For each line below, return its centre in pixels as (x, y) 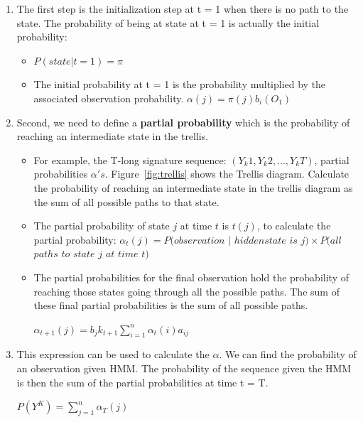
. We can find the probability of (288, 354)
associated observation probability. (109, 98)
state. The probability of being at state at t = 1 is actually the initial (168, 22)
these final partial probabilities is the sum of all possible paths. (171, 305)
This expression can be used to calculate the (113, 354)
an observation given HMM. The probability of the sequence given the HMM (184, 368)
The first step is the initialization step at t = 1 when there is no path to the (183, 9)
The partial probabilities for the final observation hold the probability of (191, 277)
